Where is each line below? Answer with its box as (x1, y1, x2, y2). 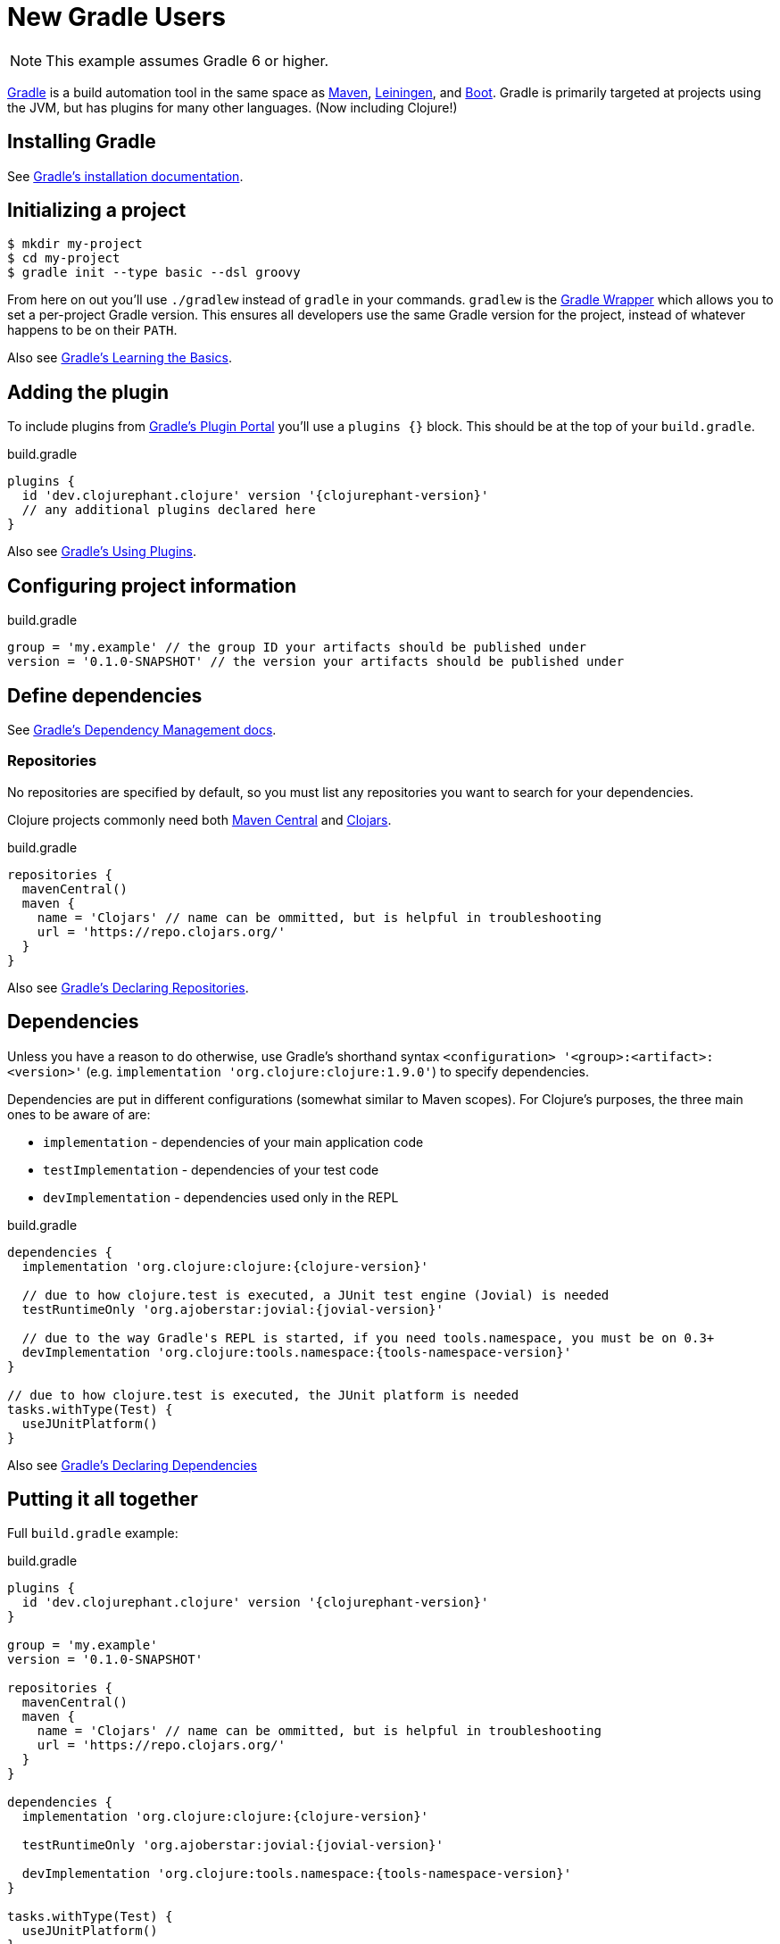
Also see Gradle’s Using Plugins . (7, 544, 196, 560)
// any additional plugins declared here (21, 503, 316, 518)
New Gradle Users (7, 2, 226, 32)
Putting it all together (7, 1487, 198, 1510)
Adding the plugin (7, 380, 170, 403)
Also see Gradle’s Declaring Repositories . (7, 979, 249, 995)
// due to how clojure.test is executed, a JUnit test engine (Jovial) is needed (21, 1287, 610, 1302)
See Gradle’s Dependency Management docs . (7, 721, 277, 737)
